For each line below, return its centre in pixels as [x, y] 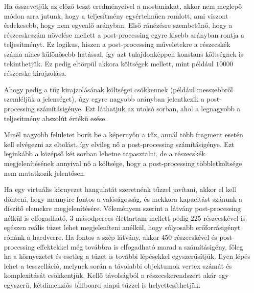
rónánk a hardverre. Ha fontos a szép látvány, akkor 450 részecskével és [111, 237]
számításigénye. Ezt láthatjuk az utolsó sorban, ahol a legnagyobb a [139, 108]
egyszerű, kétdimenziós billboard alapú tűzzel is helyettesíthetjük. [102, 285]
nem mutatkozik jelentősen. [45, 173]
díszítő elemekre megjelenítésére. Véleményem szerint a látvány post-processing [122, 208]
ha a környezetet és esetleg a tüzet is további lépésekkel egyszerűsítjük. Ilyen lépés [127, 256]
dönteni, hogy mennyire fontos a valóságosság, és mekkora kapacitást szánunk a [123, 199]
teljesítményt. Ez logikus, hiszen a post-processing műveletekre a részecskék [117, 44]
